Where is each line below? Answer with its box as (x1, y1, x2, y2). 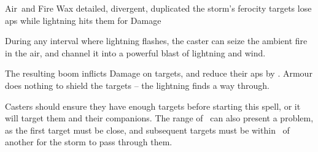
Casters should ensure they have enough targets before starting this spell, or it (5, 99, 301, 112)
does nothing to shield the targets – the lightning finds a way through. (5, 78, 270, 91)
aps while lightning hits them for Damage (5, 13, 161, 26)
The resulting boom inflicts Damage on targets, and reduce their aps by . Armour (5, 67, 312, 80)
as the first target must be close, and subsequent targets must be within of (5, 123, 290, 136)
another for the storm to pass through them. (5, 135, 173, 148)
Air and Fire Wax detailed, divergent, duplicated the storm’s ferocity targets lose (5, 2, 312, 14)
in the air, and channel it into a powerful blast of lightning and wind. (5, 46, 266, 59)
